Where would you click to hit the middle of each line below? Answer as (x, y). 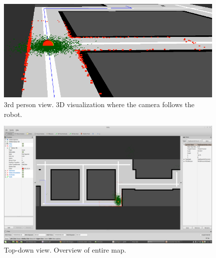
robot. (13, 114)
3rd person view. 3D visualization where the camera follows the (99, 104)
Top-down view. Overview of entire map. (65, 250)
